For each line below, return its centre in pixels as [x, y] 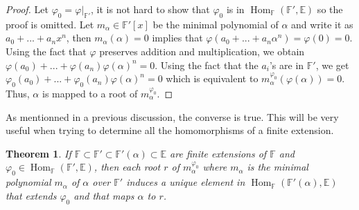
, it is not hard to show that [150, 9]
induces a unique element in [186, 182]
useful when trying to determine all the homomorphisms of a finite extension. [170, 130]
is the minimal [278, 167]
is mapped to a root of [90, 93]
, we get [332, 65]
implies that [177, 38]
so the [330, 9]
